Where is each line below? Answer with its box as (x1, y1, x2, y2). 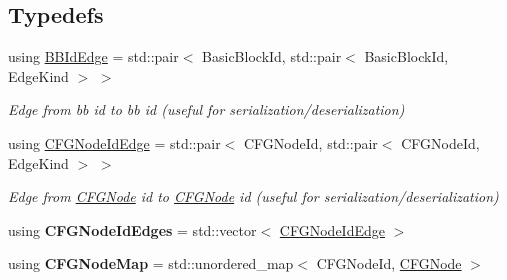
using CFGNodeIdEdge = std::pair (8, 132, 221, 153)
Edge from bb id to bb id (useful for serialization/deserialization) (8, 99, 405, 120)
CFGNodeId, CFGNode (316, 253, 462, 274)
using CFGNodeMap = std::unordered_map (8, 253, 294, 274)
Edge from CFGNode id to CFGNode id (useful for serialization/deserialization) (8, 186, 499, 207)
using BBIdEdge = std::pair (8, 46, 179, 67)
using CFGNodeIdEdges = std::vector (8, 219, 257, 240)
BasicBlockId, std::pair (202, 46, 342, 67)
